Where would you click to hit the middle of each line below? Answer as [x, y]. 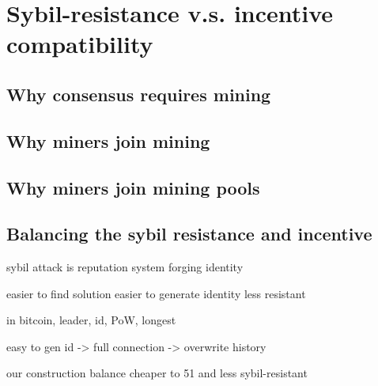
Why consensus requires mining [139, 94]
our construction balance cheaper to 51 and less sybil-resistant [157, 373]
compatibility [80, 44]
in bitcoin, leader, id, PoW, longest [91, 320]
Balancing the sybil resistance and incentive [189, 234]
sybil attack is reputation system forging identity [125, 267]
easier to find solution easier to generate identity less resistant [156, 293]
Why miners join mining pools [133, 187]
